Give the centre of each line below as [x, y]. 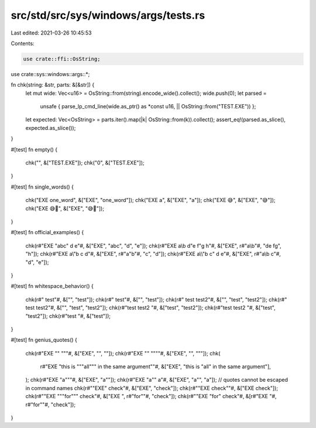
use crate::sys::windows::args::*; [50, 74]
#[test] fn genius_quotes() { [44, 340]
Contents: [23, 43]
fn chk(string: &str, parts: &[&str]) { [53, 85]
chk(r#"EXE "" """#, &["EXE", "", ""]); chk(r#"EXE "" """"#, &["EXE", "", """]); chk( [123, 353]
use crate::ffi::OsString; [62, 59]
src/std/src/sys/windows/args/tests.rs [108, 15]
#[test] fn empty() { [34, 149]
